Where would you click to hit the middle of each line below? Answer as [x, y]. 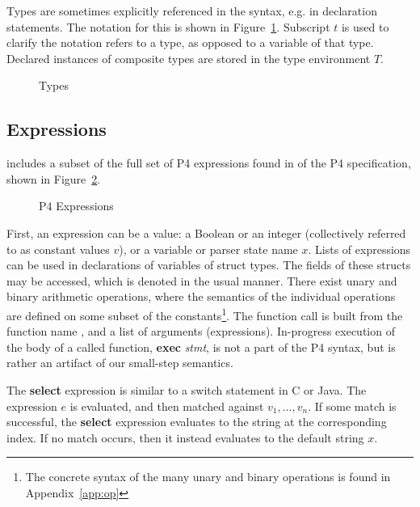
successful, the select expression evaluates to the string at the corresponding [197, 422]
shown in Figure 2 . [54, 178]
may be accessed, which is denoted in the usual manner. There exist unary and [202, 280]
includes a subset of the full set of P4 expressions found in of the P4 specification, [209, 163]
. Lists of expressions [359, 249]
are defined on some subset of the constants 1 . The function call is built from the [205, 314]
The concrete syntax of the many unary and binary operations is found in [208, 477]
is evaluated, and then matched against [167, 406]
